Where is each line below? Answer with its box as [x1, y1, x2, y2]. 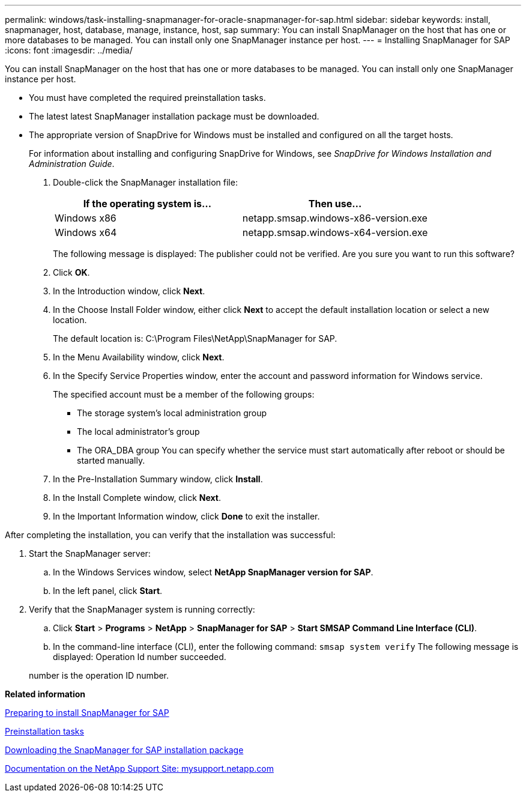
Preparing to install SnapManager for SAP [5, 708, 169, 718]
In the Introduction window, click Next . [53, 286, 205, 296]
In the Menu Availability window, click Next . [53, 352, 225, 362]
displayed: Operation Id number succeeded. [53, 652, 226, 662]
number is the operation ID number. [29, 670, 169, 680]
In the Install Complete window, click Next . [53, 492, 221, 503]
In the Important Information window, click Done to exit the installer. [53, 511, 320, 521]
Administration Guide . [29, 159, 115, 169]
